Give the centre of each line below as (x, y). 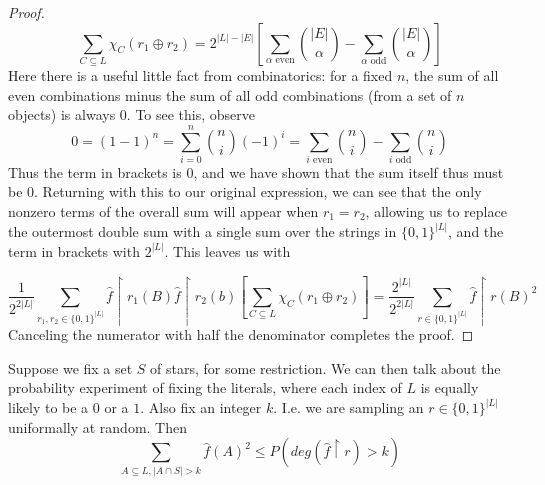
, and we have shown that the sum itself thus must (348, 171)
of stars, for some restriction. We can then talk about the (325, 367)
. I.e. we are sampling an (348, 407)
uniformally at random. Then (98, 426)
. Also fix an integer (201, 407)
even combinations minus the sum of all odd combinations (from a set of (230, 94)
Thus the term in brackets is (95, 171)
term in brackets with (74, 250)
